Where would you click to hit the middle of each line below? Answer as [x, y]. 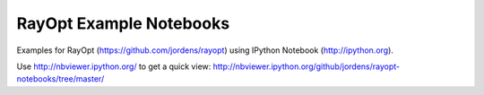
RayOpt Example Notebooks [123, 23]
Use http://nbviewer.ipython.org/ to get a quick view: [114, 66]
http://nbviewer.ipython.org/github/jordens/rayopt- [307, 66]
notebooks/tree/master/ [60, 79]
